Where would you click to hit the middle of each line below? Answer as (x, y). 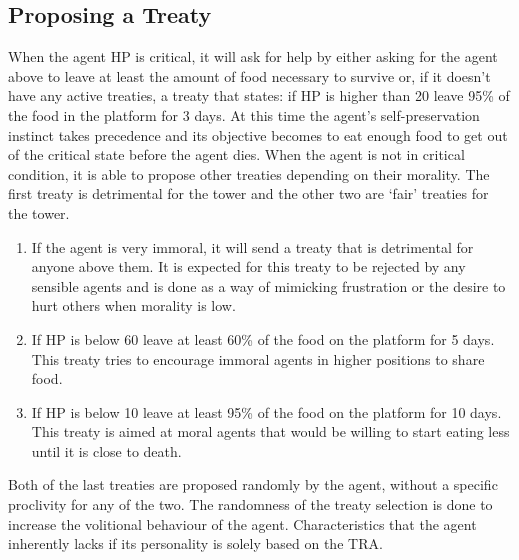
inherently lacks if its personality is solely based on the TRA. (195, 543)
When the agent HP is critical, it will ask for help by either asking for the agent (253, 56)
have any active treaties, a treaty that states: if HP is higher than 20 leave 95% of (259, 95)
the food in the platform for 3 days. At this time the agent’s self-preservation (244, 114)
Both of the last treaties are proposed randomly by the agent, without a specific (253, 484)
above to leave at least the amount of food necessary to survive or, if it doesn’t (249, 75)
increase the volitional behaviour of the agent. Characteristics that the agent (242, 523)
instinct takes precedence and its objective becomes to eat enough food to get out (258, 134)
